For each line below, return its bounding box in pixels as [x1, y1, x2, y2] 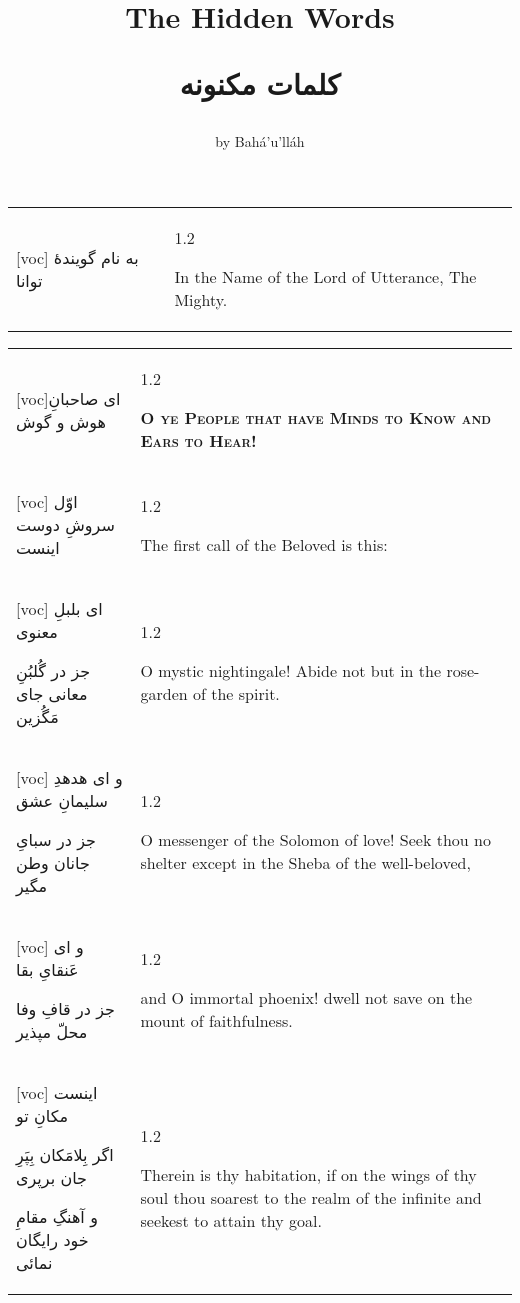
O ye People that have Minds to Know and [140, 406, 492, 430]
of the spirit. [192, 682, 280, 706]
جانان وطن [16, 851, 90, 875]
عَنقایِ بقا [16, 958, 79, 982]
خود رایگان [16, 1228, 89, 1252]
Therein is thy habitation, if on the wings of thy [140, 1162, 477, 1186]
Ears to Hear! [140, 429, 257, 453]
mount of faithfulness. [140, 1008, 293, 1032]
